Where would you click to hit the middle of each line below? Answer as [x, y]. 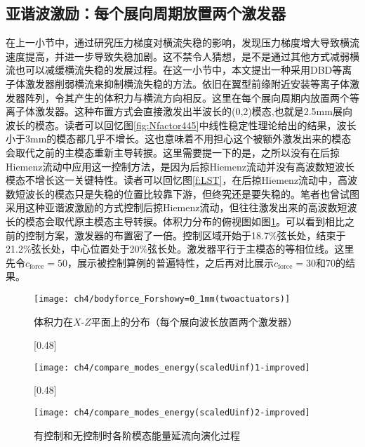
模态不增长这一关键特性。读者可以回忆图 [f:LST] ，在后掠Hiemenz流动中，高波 [182, 180]
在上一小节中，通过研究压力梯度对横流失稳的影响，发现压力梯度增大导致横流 [182, 42]
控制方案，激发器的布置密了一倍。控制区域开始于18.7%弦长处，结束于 [185, 235]
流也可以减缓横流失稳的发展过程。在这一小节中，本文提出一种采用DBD [169, 70]
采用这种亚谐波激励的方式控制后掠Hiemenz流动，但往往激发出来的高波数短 [177, 207]
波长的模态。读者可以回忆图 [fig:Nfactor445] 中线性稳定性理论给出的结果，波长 [181, 125]
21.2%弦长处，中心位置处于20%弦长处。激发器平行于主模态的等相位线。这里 [180, 249]
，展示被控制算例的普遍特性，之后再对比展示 [170, 262]
